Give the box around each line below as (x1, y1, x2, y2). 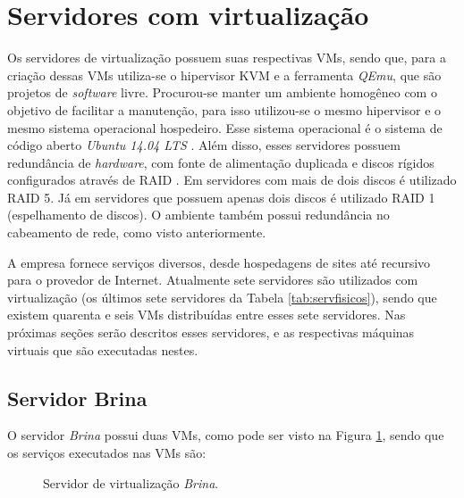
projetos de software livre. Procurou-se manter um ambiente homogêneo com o (7, 83, 437, 102)
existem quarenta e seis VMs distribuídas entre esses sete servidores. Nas (7, 305, 406, 324)
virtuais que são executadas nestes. (7, 340, 198, 359)
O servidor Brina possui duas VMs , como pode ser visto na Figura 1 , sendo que (7, 426, 444, 444)
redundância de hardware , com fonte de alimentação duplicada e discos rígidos (7, 153, 434, 171)
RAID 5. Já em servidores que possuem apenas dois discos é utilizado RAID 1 (7, 187, 435, 206)
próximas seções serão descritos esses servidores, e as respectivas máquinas (7, 323, 415, 342)
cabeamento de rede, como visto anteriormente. (7, 223, 266, 242)
